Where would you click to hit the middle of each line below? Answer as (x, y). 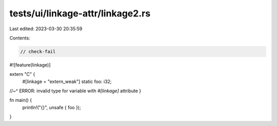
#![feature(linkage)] (30, 65)
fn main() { (21, 100)
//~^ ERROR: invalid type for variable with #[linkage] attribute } (75, 91)
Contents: (20, 38)
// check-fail (38, 51)
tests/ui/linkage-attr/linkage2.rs (80, 13)
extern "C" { (22, 74)
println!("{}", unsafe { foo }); (52, 107)
